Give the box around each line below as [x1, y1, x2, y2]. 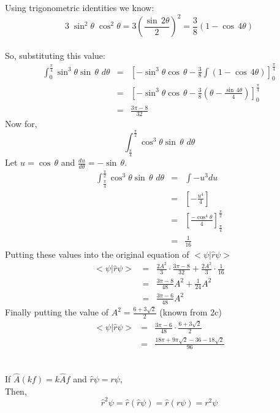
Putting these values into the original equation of [5, 247, 189, 260]
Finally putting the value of [5, 306, 109, 318]
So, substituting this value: [5, 48, 105, 61]
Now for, [5, 117, 37, 130]
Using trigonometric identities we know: [5, 1, 154, 14]
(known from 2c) [159, 306, 222, 318]
